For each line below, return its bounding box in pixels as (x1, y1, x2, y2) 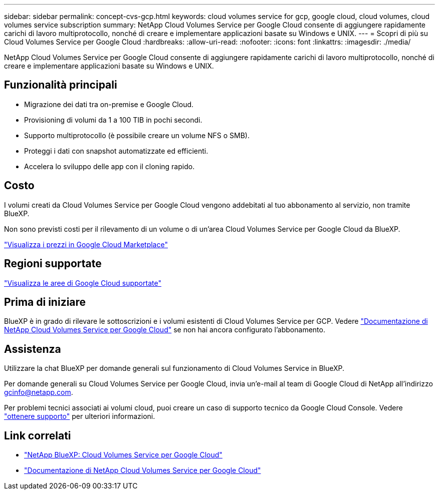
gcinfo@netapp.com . (4, 388, 73, 397)
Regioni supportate (4, 257, 102, 270)
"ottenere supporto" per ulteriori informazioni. (4, 412, 155, 421)
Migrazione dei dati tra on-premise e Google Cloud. (24, 100, 194, 109)
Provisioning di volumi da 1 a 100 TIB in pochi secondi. (24, 115, 202, 124)
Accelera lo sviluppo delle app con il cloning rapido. (24, 162, 195, 171)
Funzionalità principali (4, 79, 117, 92)
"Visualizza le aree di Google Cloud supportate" (4, 278, 161, 287)
